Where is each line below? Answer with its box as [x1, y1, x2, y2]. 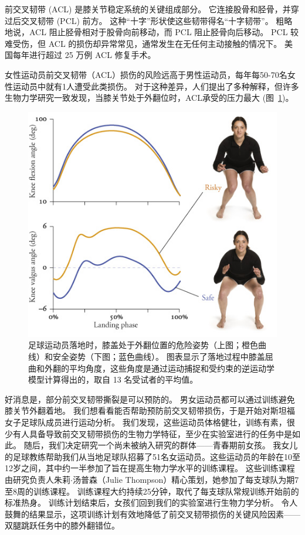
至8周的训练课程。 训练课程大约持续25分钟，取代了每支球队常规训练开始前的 [5, 485, 299, 497]
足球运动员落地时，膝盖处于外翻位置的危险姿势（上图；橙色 [28, 339, 258, 351]
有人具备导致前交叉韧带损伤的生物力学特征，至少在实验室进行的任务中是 [12, 427, 292, 439]
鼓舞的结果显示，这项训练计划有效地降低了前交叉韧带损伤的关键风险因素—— [5, 507, 300, 520]
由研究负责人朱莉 [5, 473, 70, 485]
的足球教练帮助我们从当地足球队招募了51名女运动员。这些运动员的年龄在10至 [5, 450, 300, 462]
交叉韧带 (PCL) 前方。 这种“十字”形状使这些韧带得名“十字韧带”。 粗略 [21, 14, 293, 26]
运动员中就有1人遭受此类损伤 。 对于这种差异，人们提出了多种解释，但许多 [12, 80, 299, 92]
